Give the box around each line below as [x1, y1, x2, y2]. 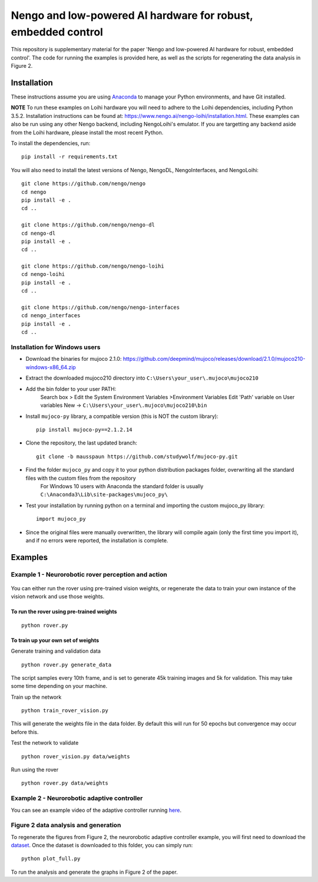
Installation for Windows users [11, 343, 101, 351]
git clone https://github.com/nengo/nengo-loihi [21, 263, 164, 269]
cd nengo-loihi [21, 271, 65, 278]
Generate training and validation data [11, 647, 101, 654]
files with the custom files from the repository [25, 475, 137, 482]
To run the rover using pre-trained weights [11, 608, 117, 616]
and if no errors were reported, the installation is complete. [25, 537, 168, 544]
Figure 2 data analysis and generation [11, 821, 121, 830]
